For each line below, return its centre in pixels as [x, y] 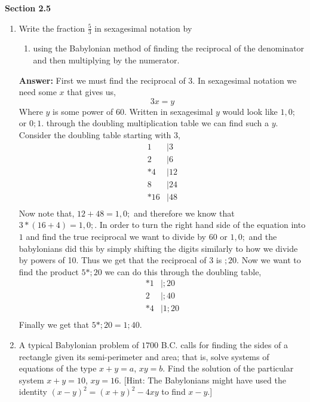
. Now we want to [269, 260]
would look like [250, 111]
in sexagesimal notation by [143, 28]
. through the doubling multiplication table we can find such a [155, 123]
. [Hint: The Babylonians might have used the [202, 380]
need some [38, 92]
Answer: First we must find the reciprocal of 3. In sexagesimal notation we [158, 80]
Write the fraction [52, 28]
